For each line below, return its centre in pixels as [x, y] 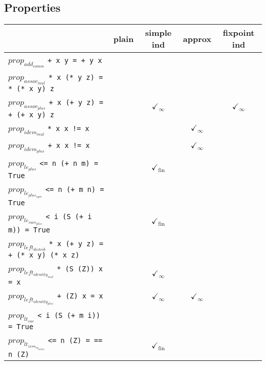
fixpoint [239, 33]
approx [197, 38]
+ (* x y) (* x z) [44, 255]
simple [158, 33]
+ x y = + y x [75, 61]
